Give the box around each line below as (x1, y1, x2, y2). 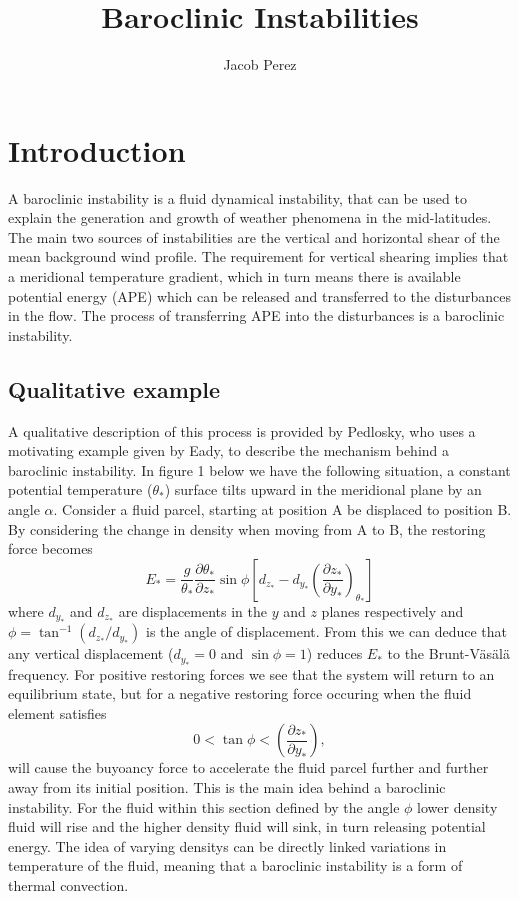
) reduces (306, 643, 363, 664)
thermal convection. (8, 875, 129, 896)
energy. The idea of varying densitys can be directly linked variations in (8, 835, 447, 856)
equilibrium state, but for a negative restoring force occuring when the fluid (8, 683, 472, 704)
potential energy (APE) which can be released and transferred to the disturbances (8, 285, 512, 306)
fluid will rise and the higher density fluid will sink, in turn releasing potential (8, 816, 486, 837)
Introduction (8, 129, 186, 170)
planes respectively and (321, 600, 464, 621)
